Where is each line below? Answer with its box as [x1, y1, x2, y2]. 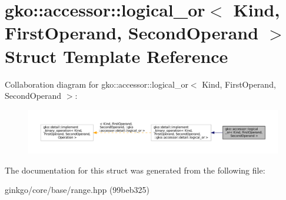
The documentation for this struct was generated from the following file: [5, 164, 265, 176]
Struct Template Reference [5, 44, 228, 68]
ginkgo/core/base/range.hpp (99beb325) [5, 184, 149, 196]
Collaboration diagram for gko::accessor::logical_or [5, 78, 188, 90]
